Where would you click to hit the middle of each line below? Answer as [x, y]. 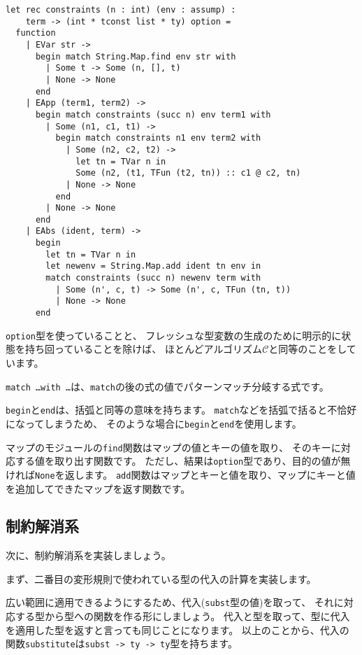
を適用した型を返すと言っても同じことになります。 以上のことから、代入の [178, 629]
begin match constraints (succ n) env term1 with [153, 114]
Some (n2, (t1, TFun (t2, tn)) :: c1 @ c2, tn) [188, 173]
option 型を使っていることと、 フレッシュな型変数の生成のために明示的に [174, 335]
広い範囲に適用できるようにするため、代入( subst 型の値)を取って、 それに [175, 602]
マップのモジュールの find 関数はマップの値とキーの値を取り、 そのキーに [173, 447]
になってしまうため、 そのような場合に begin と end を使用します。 [154, 423]
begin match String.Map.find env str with [136, 56]
